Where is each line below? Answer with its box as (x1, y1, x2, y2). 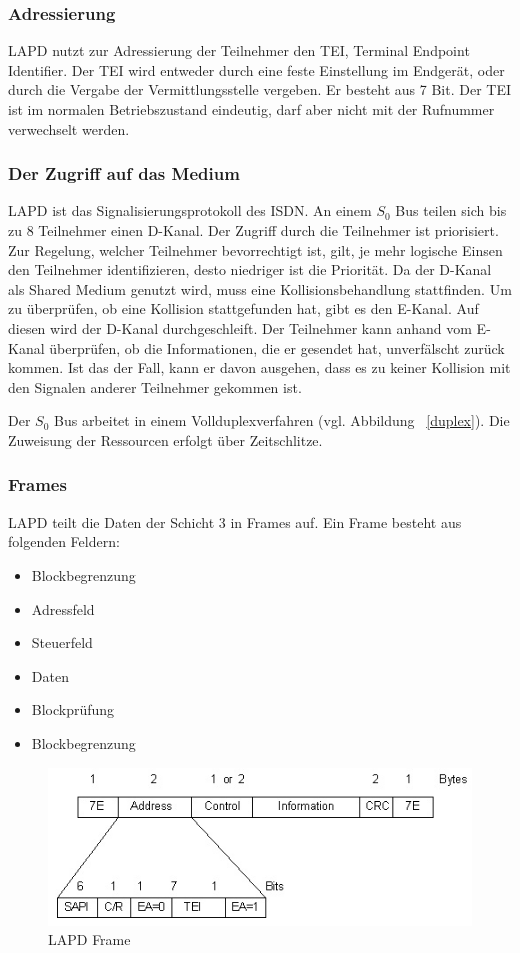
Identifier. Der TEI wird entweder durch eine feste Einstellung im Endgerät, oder (8, 59, 505, 80)
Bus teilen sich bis (395, 200, 507, 221)
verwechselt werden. (8, 118, 130, 139)
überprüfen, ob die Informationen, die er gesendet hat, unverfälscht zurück (49, 337, 505, 358)
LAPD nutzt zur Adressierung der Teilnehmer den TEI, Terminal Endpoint (8, 40, 470, 61)
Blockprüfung (31, 699, 115, 720)
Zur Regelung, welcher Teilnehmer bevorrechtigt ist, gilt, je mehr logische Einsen (8, 239, 503, 260)
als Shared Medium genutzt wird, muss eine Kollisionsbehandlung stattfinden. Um (8, 278, 512, 299)
